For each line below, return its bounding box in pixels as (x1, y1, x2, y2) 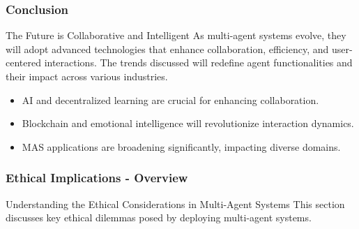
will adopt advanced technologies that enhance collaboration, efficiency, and (6, 41, 329, 56)
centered (6, 55, 41, 70)
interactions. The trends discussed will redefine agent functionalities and (44, 55, 353, 70)
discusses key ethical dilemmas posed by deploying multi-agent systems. (6, 210, 312, 225)
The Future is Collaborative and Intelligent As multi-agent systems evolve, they (6, 28, 346, 43)
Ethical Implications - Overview (6, 169, 188, 186)
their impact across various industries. (6, 69, 168, 83)
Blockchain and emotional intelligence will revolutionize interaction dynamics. (22, 116, 354, 131)
